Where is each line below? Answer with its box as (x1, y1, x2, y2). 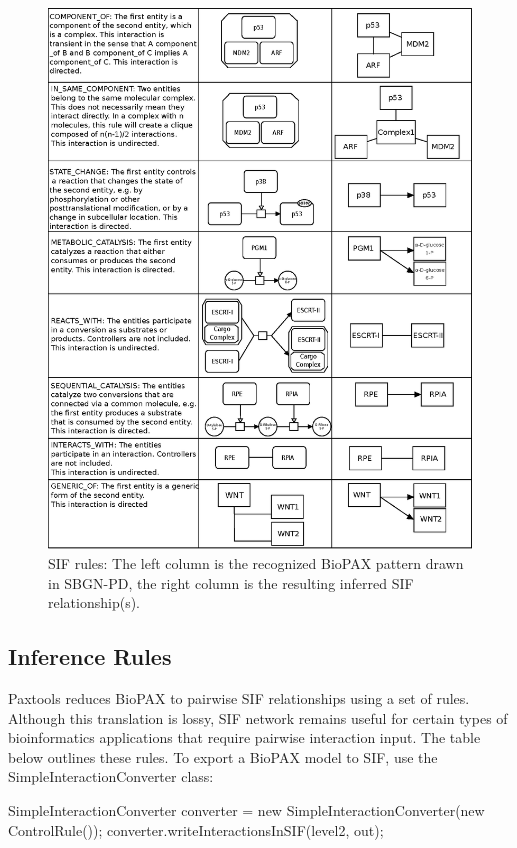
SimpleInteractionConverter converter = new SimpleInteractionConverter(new (8, 799, 485, 820)
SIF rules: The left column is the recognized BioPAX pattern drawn (48, 552, 464, 573)
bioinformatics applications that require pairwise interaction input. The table (8, 727, 481, 748)
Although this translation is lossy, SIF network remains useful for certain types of (8, 707, 508, 728)
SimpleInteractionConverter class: (8, 766, 214, 787)
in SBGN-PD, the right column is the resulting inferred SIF (48, 572, 414, 593)
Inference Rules (8, 641, 172, 672)
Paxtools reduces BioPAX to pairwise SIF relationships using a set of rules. (8, 687, 470, 708)
